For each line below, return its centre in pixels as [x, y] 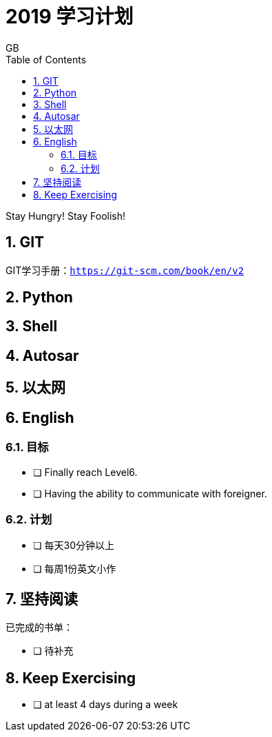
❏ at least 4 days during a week [106, 704]
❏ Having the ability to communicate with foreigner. [150, 493]
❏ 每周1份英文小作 [75, 569]
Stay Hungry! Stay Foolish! [66, 216]
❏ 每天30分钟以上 [74, 546]
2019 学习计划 [70, 17]
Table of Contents [46, 59]
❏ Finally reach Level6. [85, 472]
